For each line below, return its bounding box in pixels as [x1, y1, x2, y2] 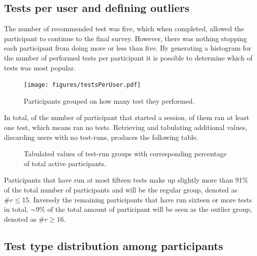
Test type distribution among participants [4, 238, 223, 253]
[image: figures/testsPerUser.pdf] [24, 81, 141, 89]
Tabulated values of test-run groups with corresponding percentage [24, 148, 227, 159]
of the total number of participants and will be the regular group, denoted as [4, 184, 238, 194]
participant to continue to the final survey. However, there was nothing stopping [4, 33, 247, 43]
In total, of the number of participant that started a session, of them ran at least [4, 112, 250, 123]
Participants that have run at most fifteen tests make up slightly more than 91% [4, 175, 249, 185]
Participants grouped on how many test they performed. [24, 95, 195, 106]
